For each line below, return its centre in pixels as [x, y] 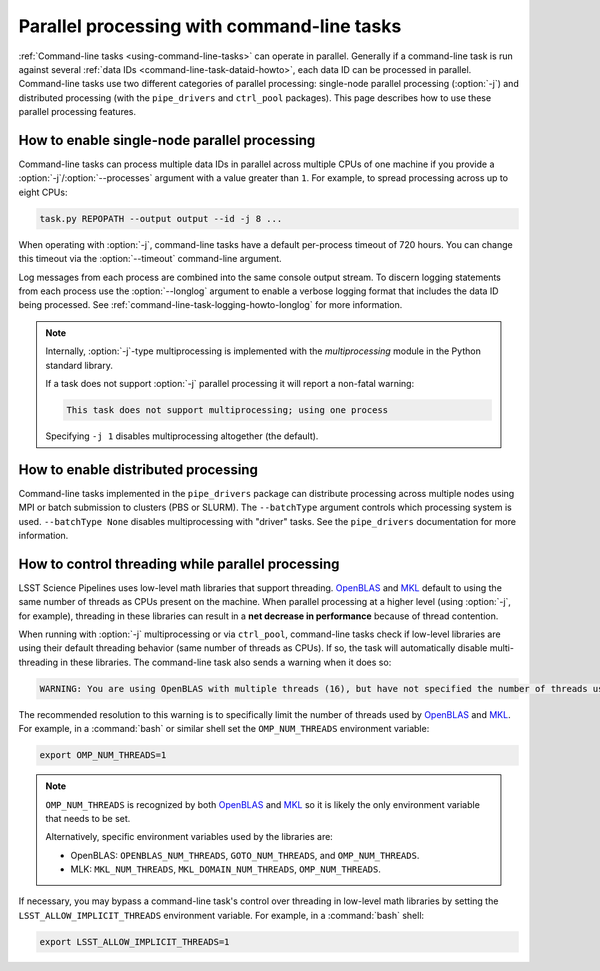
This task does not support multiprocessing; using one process [227, 409]
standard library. [79, 365]
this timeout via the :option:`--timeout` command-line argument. [150, 259]
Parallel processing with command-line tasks [210, 26]
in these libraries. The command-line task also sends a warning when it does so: [226, 662]
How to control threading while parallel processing [179, 563]
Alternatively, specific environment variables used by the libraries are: [189, 837]
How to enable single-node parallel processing [167, 140]
